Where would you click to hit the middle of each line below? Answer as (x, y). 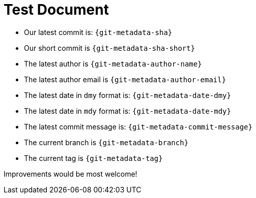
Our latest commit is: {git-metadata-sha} (98, 32)
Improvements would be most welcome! (70, 174)
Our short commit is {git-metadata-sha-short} (110, 48)
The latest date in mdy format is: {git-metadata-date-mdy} (127, 111)
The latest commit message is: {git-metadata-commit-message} (138, 126)
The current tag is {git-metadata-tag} (93, 158)
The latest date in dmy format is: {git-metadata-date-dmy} (127, 95)
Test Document (56, 10)
